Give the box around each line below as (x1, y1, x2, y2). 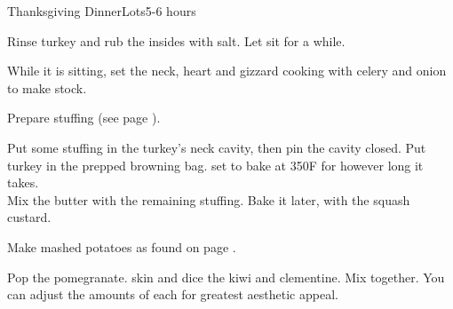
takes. (7, 173, 39, 192)
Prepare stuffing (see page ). (7, 108, 161, 127)
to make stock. (7, 78, 87, 97)
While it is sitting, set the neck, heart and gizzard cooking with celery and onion (7, 61, 447, 80)
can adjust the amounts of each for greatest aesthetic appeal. (7, 285, 338, 304)
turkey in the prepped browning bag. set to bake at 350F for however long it (7, 155, 424, 174)
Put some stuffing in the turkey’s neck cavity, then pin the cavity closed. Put (7, 138, 426, 156)
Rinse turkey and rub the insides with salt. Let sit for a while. (7, 31, 346, 50)
